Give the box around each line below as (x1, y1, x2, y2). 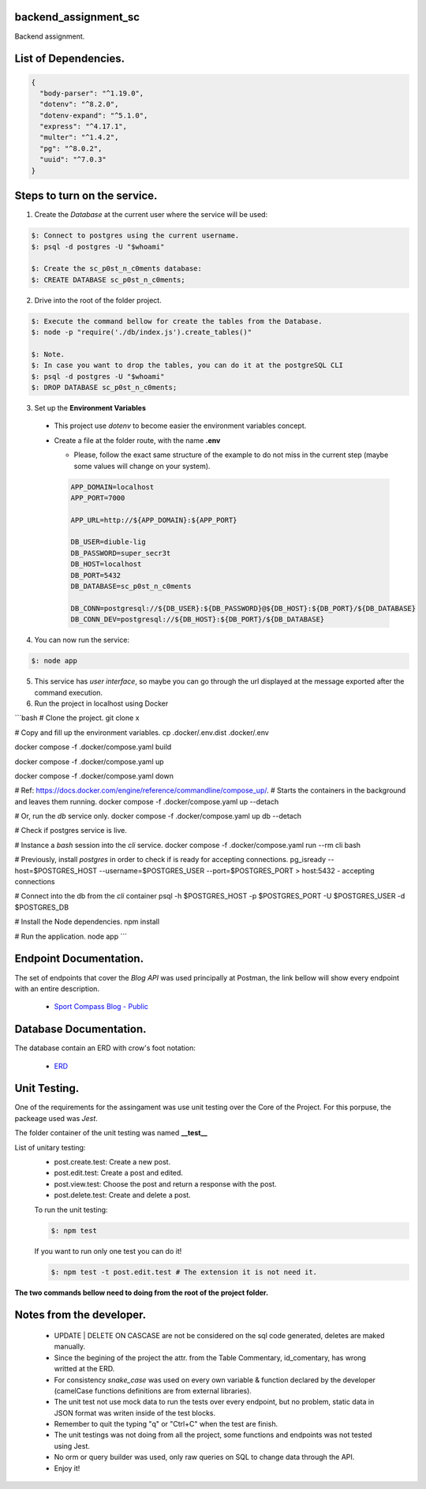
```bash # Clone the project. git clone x (14, 713, 140, 722)
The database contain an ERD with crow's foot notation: (14, 1043, 196, 1053)
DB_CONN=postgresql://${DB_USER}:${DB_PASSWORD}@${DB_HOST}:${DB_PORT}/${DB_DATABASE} (70, 604, 417, 613)
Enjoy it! (54, 1463, 80, 1472)
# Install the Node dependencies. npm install (14, 917, 160, 927)
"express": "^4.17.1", (39, 122, 128, 131)
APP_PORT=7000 (70, 493, 125, 502)
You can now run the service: (34, 636, 130, 645)
